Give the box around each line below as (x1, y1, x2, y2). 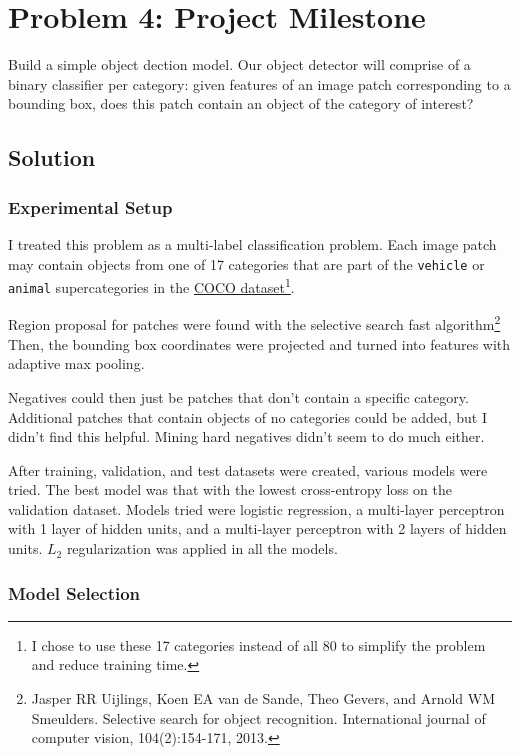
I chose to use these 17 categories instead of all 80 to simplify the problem (31, 634, 486, 655)
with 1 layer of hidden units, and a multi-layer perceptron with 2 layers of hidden (8, 518, 507, 539)
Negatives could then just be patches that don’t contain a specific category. (8, 386, 469, 407)
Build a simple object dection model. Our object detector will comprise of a (8, 54, 471, 75)
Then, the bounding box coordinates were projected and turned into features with (8, 333, 511, 354)
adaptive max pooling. (8, 353, 145, 374)
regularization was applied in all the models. (66, 538, 338, 559)
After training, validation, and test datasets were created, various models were (8, 459, 488, 480)
